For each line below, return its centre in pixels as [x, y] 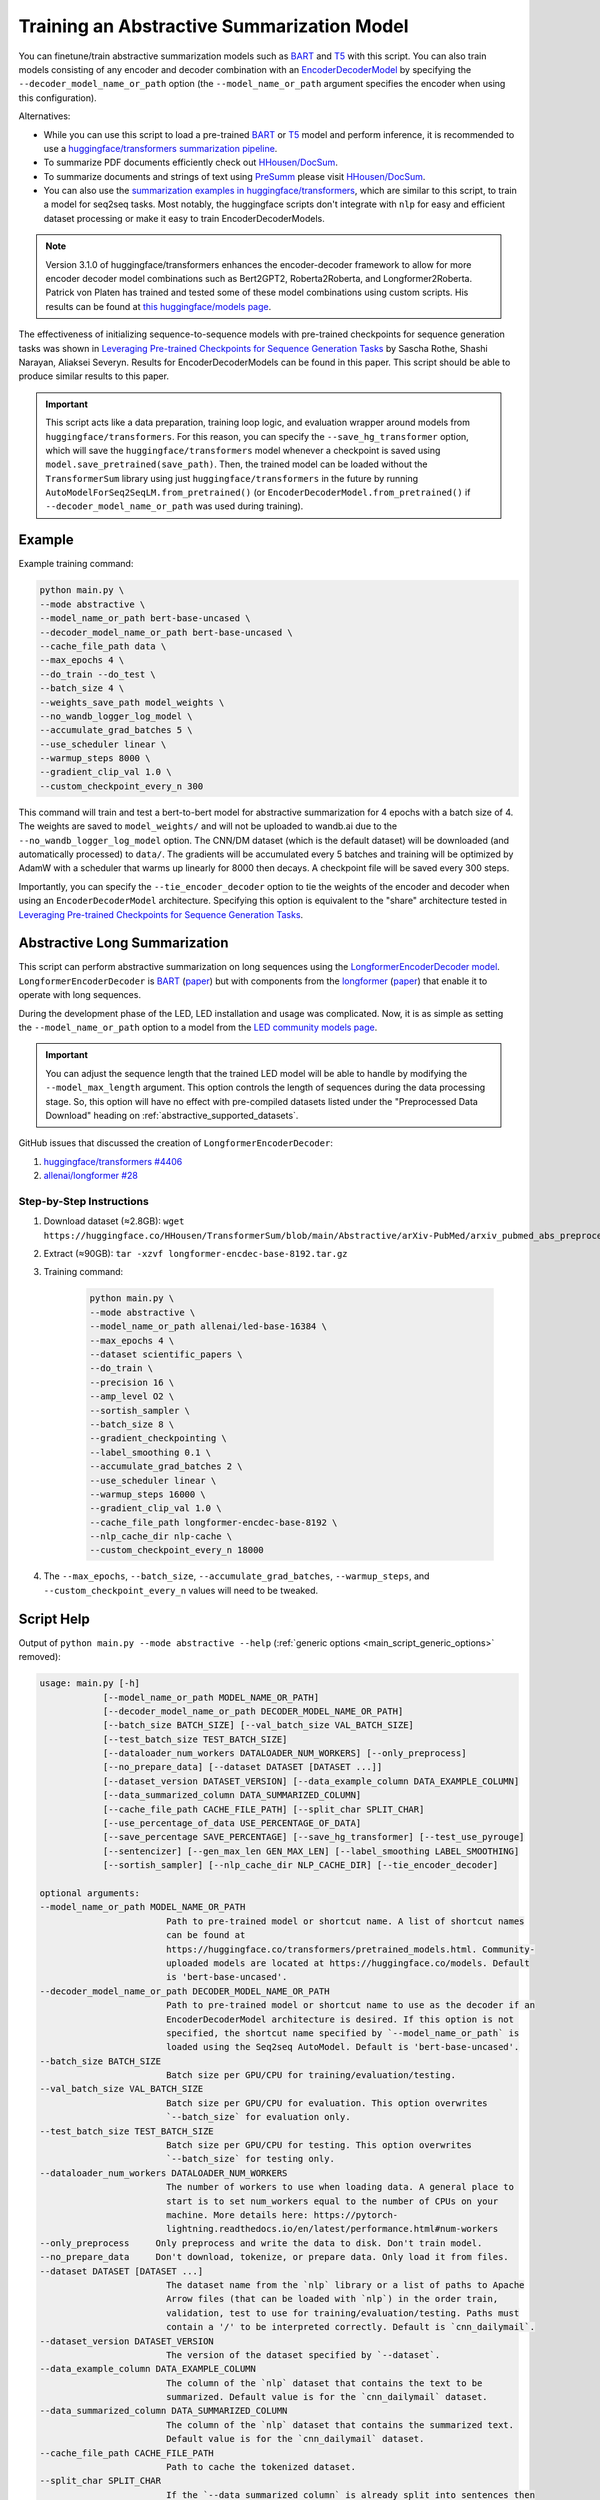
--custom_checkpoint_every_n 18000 [176, 1550]
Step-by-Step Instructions [83, 1201]
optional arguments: [89, 1893]
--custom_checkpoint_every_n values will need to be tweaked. [181, 1590]
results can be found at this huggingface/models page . [158, 306]
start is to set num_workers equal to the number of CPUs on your [332, 2201]
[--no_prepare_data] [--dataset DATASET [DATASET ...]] [242, 1767]
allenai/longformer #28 [91, 1176]
